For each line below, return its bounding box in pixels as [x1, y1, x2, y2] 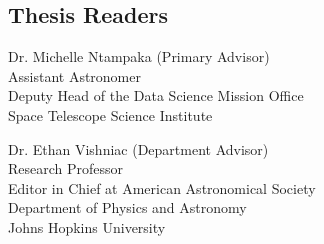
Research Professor [8, 158, 124, 179]
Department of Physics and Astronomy [8, 197, 247, 218]
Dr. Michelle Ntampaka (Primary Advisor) [8, 46, 270, 67]
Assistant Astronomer [8, 65, 141, 86]
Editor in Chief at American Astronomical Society [8, 177, 316, 198]
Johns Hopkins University [8, 216, 166, 237]
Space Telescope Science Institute [8, 104, 213, 125]
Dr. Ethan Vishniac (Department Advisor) [8, 138, 269, 159]
